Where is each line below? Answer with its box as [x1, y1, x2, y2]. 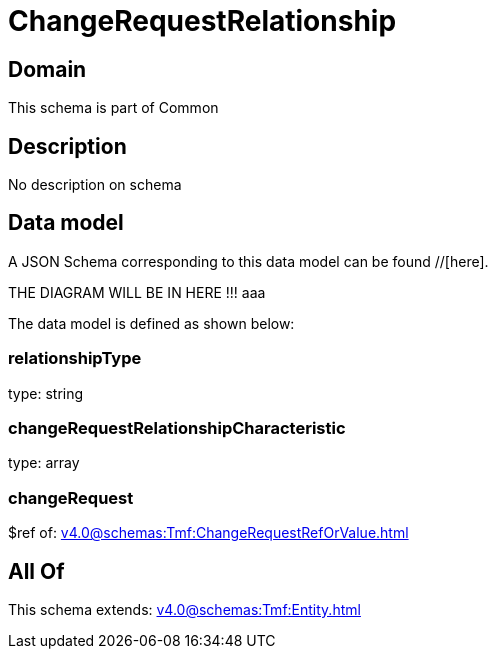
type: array [8, 454, 80, 472]
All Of [8, 558, 65, 584]
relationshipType [8, 348, 142, 369]
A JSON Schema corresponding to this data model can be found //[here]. [8, 252, 489, 270]
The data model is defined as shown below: [8, 314, 295, 332]
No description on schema [8, 176, 182, 194]
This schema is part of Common [8, 99, 219, 117]
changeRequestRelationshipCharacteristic [8, 417, 346, 438]
